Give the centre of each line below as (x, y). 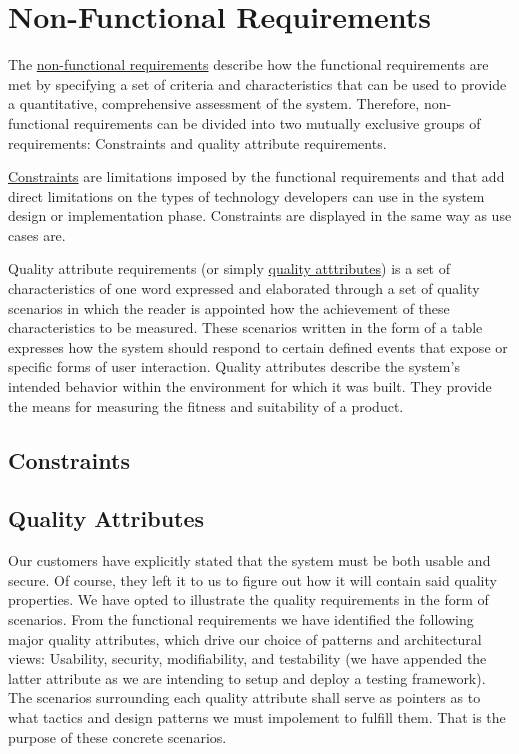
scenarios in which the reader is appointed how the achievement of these (229, 307)
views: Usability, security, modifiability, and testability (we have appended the (247, 658)
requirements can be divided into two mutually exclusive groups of (277, 122)
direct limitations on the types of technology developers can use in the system (246, 195)
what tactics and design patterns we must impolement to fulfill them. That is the (257, 716)
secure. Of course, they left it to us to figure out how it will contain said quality (252, 579)
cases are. (37, 234)
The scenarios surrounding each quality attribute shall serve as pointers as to (244, 697)
